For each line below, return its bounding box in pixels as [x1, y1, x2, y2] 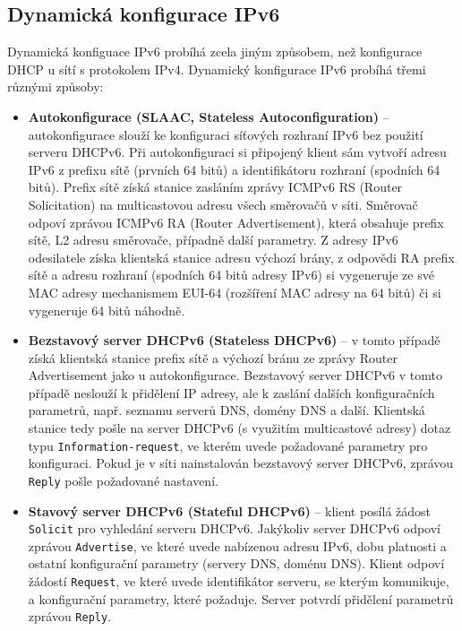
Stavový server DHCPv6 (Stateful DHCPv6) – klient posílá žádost [28, 501, 432, 520]
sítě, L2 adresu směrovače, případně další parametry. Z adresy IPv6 [28, 230, 398, 249]
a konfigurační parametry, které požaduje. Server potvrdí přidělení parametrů [28, 589, 454, 608]
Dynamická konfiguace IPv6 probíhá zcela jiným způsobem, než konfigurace [7, 42, 423, 61]
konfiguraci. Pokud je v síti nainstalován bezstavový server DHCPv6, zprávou [28, 454, 454, 472]
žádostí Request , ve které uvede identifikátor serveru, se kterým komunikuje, [28, 572, 449, 591]
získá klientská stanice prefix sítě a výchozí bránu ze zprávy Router [28, 348, 398, 367]
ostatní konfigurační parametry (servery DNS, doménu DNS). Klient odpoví [28, 554, 445, 573]
